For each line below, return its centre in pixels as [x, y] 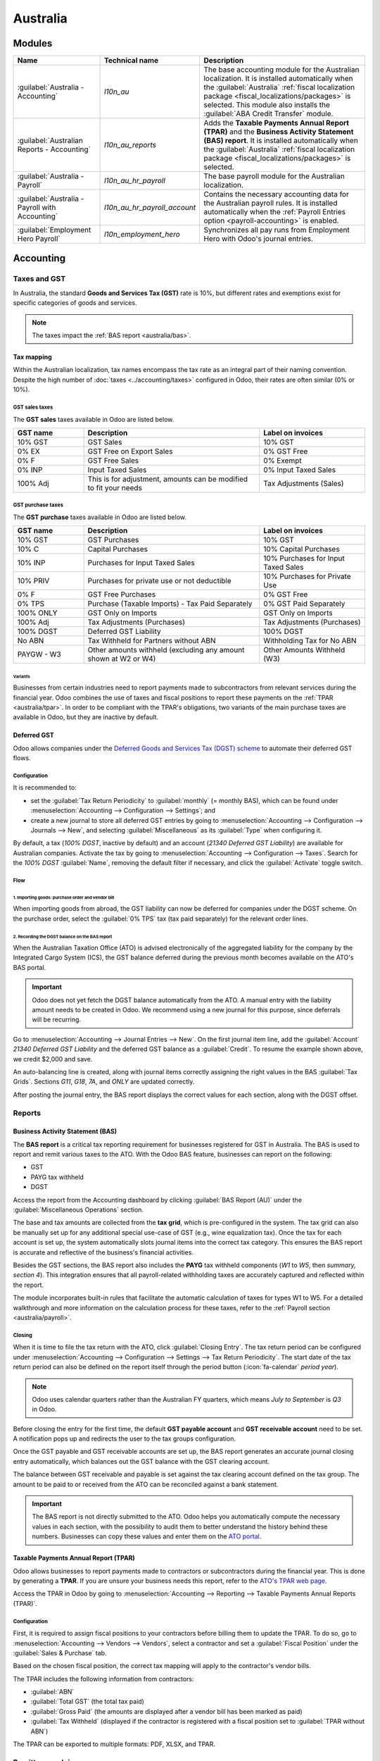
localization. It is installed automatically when [278, 79]
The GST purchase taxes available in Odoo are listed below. [100, 517]
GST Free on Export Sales [130, 451]
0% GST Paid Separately [304, 604]
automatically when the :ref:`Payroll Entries [275, 212]
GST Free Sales [113, 460]
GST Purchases [113, 540]
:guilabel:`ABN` [52, 1692]
